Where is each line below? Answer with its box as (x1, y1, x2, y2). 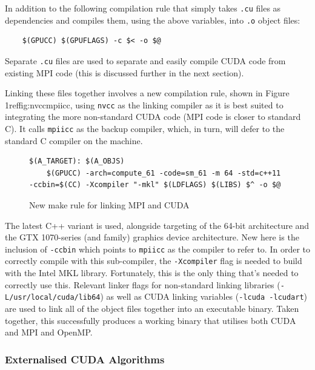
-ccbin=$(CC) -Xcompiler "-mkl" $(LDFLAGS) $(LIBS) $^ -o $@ (29, 180, 281, 190)
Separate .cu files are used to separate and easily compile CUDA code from (5, 54, 286, 67)
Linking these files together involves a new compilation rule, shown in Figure (5, 87, 290, 99)
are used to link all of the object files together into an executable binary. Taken (5, 302, 299, 315)
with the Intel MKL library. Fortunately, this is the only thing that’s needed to (5, 266, 299, 279)
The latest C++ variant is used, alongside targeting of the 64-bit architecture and (5, 219, 310, 231)
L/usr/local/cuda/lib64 (5, 293, 101, 302)
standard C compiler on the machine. (5, 134, 143, 147)
